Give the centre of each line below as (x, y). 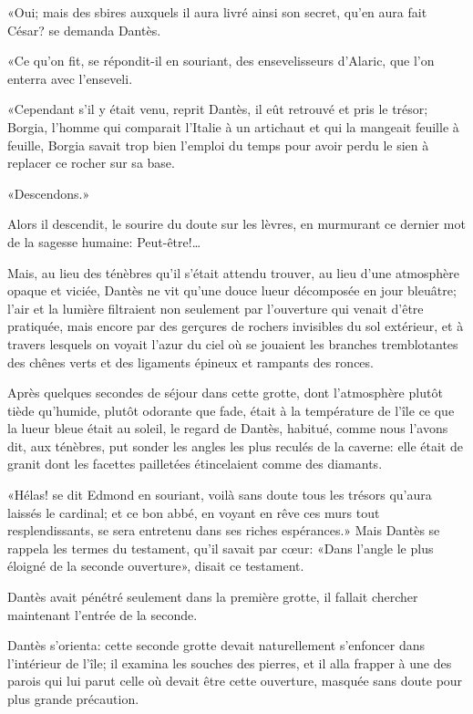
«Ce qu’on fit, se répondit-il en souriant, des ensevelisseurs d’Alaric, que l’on (221, 61)
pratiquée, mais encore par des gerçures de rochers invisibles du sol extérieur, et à (236, 326)
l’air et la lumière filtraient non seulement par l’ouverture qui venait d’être (216, 308)
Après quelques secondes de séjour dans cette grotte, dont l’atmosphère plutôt (225, 393)
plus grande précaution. (73, 698)
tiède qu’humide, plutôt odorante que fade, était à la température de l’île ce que (231, 410)
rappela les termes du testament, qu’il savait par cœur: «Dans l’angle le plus (221, 548)
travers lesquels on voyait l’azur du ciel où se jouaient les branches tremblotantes (233, 343)
